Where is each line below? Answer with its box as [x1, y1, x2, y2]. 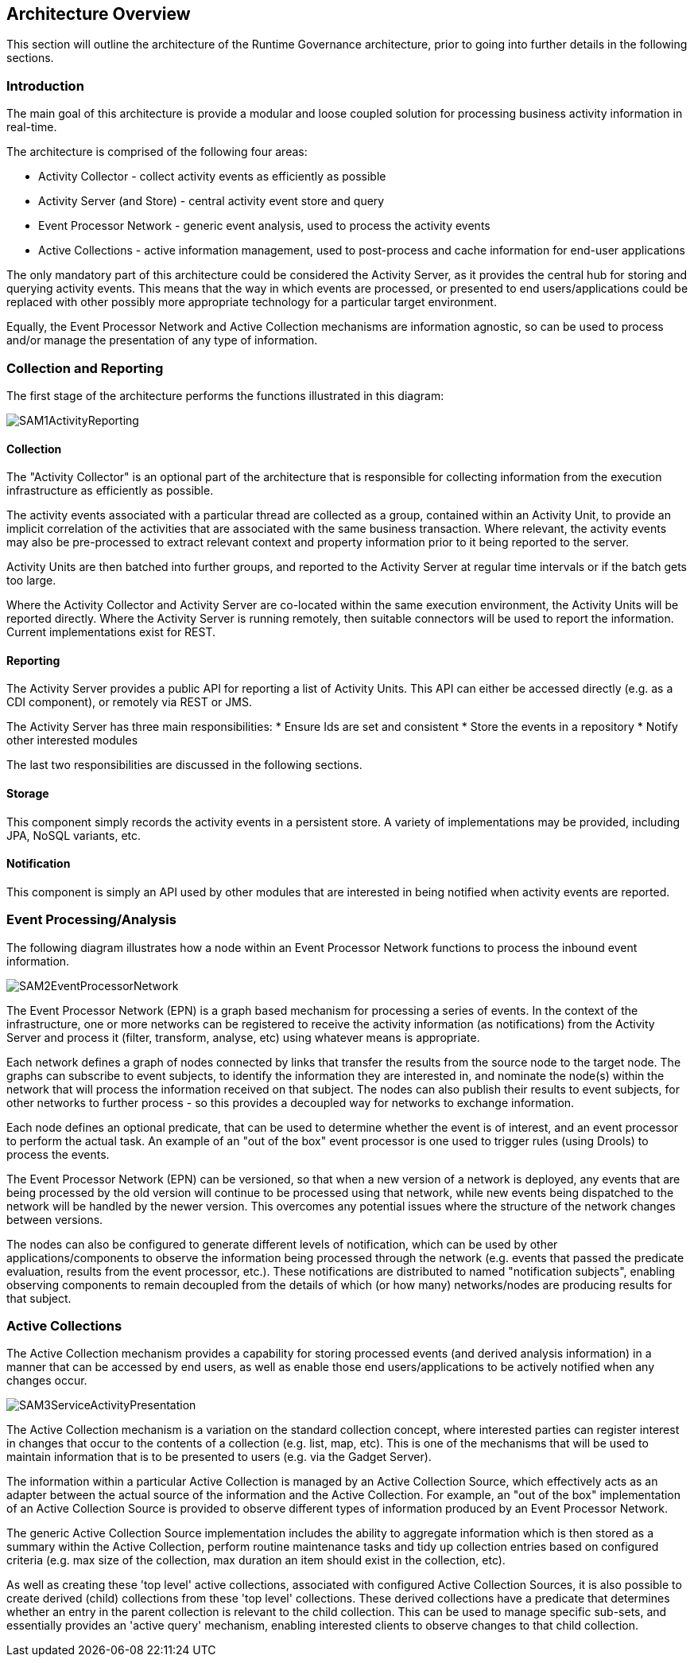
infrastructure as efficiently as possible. [6, 484, 214, 498]
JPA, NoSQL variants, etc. [6, 828, 142, 842]
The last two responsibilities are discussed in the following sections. [6, 758, 363, 772]
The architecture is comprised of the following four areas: [6, 145, 308, 159]
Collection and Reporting [6, 359, 164, 376]
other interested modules [6, 733, 138, 748]
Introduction [6, 77, 84, 94]
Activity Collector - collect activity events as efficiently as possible [38, 169, 386, 184]
